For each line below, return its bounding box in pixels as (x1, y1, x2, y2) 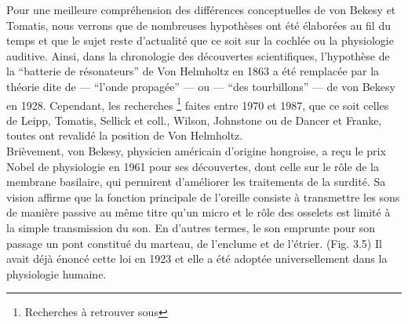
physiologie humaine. (6, 265, 107, 282)
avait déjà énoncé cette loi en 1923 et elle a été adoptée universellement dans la (6, 250, 388, 267)
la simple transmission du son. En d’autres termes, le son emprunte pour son (6, 219, 376, 235)
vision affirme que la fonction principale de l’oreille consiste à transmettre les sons (6, 188, 400, 205)
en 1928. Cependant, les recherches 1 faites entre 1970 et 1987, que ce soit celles (6, 94, 389, 113)
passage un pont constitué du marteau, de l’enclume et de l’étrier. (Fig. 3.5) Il (6, 235, 382, 251)
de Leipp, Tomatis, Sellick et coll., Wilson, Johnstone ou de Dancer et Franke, (6, 111, 382, 128)
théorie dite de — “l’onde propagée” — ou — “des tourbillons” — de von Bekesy (6, 78, 395, 94)
